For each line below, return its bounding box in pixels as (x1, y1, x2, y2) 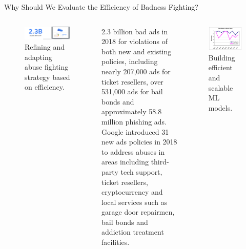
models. (208, 102, 233, 113)
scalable (208, 82, 233, 93)
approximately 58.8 (101, 106, 162, 117)
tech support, (120, 166, 162, 177)
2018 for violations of (101, 36, 168, 47)
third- (151, 156, 169, 167)
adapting (25, 51, 52, 62)
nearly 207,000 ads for (101, 66, 171, 76)
